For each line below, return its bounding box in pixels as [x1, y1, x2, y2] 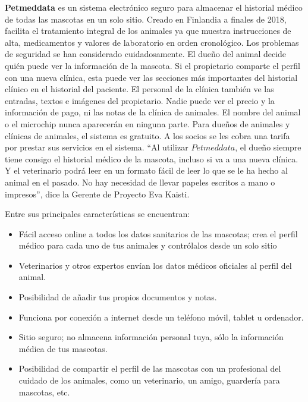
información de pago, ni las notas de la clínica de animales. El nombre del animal [5, 106, 301, 118]
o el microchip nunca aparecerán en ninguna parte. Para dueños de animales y [5, 117, 290, 130]
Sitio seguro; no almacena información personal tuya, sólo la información [18, 331, 284, 343]
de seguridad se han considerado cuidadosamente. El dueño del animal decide [5, 48, 287, 60]
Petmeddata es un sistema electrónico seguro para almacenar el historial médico [5, 1, 303, 13]
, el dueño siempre [235, 141, 301, 153]
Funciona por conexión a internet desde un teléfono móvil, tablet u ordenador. [18, 310, 304, 323]
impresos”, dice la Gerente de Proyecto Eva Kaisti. [5, 187, 190, 200]
